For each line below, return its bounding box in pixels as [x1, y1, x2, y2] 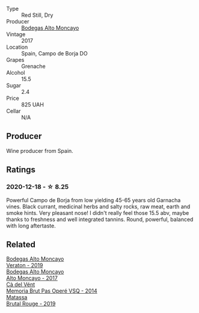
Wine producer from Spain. [6, 147, 73, 154]
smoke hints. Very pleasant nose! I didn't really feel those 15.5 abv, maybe [6, 209, 189, 216]
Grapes [6, 57, 25, 63]
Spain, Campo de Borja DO [21, 50, 88, 57]
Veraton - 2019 [6, 262, 43, 269]
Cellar [6, 108, 21, 114]
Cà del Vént [6, 281, 35, 288]
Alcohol [6, 69, 25, 76]
